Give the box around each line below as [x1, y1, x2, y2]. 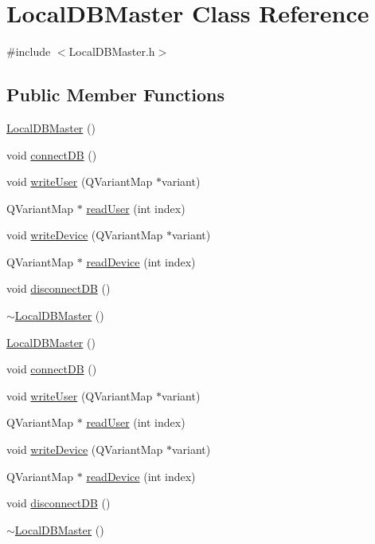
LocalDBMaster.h [68, 43, 155, 60]
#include [6, 43, 51, 60]
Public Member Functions [6, 82, 225, 107]
